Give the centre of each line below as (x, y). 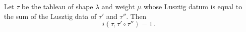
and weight (118, 6)
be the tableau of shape (57, 6)
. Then (136, 16)
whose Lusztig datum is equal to (193, 6)
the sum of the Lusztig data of (50, 16)
